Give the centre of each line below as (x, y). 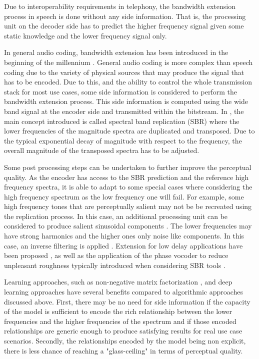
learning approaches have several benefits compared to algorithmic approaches (124, 292)
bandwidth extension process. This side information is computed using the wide (126, 101)
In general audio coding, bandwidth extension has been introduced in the (116, 52)
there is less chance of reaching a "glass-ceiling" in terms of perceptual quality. (123, 350)
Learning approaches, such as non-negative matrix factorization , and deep (118, 282)
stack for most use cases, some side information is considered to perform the (120, 91)
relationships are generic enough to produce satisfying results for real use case (123, 331)
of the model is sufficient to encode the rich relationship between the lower (118, 311)
